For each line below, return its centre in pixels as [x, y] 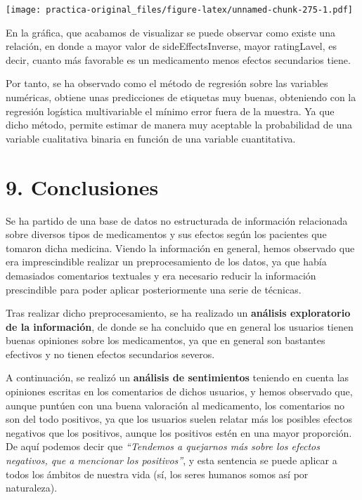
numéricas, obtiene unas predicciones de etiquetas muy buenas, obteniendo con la [181, 97]
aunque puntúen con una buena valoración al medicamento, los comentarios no [175, 405]
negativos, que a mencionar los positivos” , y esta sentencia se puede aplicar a [172, 460]
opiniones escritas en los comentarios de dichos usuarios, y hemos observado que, [179, 392]
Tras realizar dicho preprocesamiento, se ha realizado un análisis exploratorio [178, 313]
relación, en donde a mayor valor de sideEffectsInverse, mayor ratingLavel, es [172, 46]
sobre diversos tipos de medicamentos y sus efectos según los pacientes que [166, 234]
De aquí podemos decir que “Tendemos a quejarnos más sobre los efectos [163, 446]
